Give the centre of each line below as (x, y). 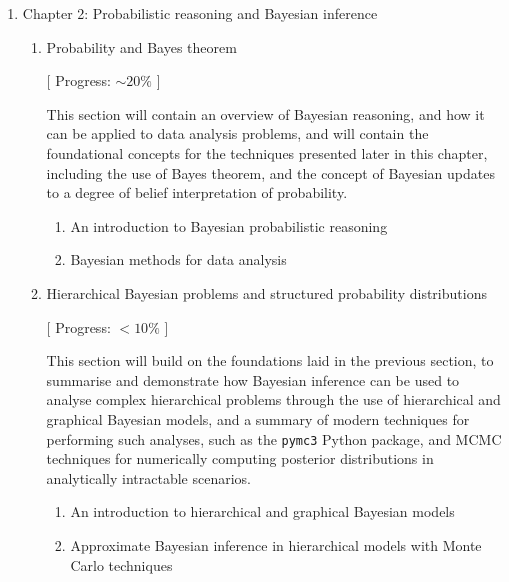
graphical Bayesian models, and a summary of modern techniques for (258, 418)
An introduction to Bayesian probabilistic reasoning (229, 225)
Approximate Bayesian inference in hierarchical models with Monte (276, 544)
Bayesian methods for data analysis (178, 259)
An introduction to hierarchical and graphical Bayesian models (262, 511)
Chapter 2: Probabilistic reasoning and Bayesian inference (200, 13)
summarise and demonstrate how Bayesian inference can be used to (253, 379)
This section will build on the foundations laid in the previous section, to (270, 360)
